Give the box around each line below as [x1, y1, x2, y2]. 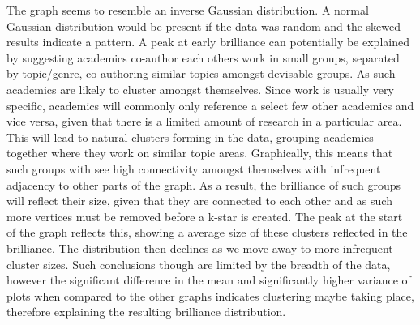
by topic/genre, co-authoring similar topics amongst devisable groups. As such [6, 65, 396, 82]
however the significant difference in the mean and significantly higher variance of [6, 272, 411, 289]
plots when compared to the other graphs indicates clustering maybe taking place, [6, 287, 414, 304]
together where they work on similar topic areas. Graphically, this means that [6, 144, 393, 161]
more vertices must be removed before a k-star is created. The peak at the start [6, 207, 403, 225]
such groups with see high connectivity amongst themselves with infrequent [6, 160, 381, 177]
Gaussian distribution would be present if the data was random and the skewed [6, 17, 401, 34]
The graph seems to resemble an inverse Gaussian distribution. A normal [6, 2, 369, 18]
